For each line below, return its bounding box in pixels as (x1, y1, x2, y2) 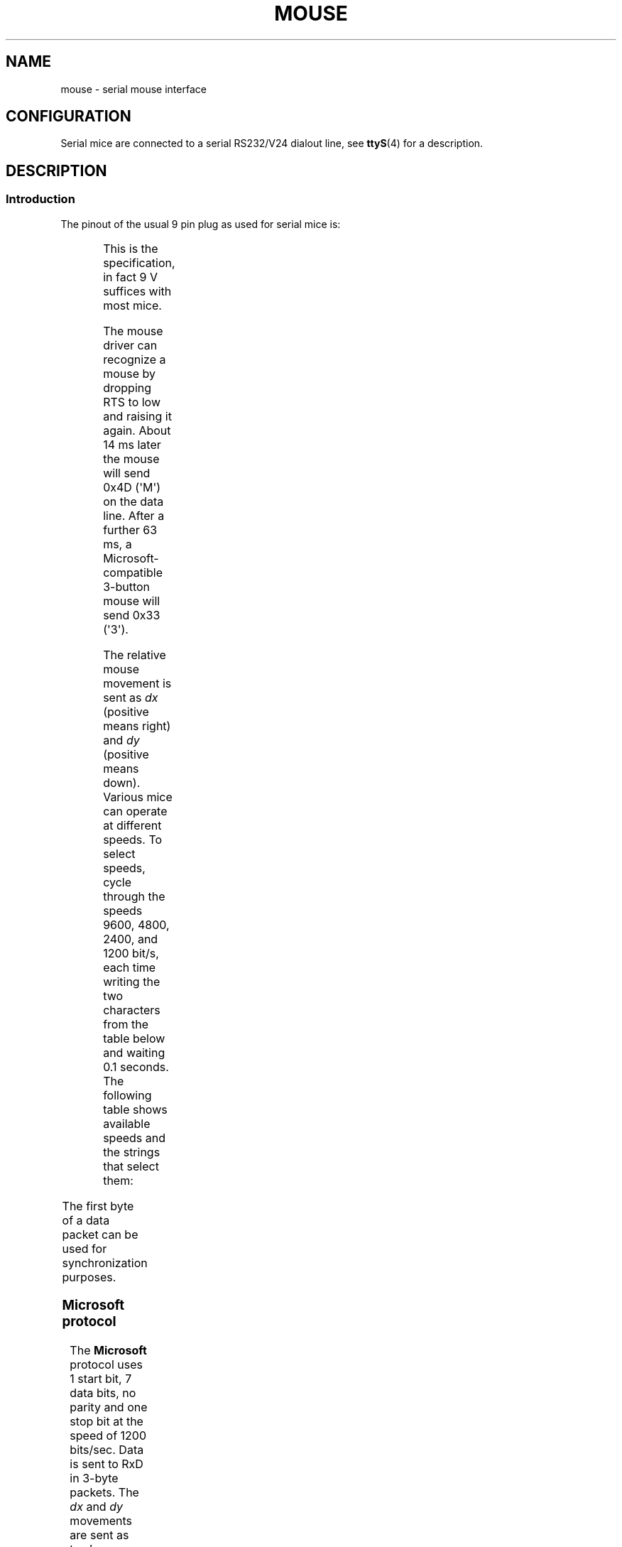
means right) (103, 718, 171, 733)
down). (103, 775, 141, 790)
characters (103, 1002, 160, 1017)
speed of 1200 (70, 1428, 147, 1443)
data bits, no (70, 1386, 136, 1401)
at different (103, 818, 162, 832)
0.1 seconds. (103, 1059, 169, 1074)
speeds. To (103, 832, 163, 847)
